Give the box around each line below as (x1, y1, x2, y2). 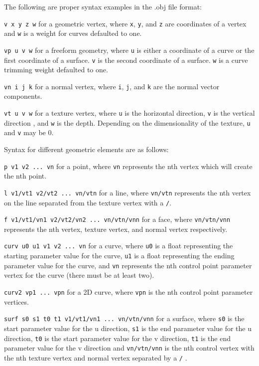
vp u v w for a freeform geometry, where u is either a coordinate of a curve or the (4, 44, 255, 55)
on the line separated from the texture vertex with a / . (4, 197, 172, 207)
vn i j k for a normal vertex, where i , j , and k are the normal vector (4, 81, 220, 91)
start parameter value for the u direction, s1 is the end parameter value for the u (4, 323, 252, 333)
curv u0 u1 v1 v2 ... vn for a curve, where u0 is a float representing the (4, 240, 233, 251)
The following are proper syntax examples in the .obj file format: (4, 1, 202, 11)
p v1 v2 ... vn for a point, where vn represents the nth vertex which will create (4, 161, 253, 171)
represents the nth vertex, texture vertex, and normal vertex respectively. (4, 223, 228, 234)
